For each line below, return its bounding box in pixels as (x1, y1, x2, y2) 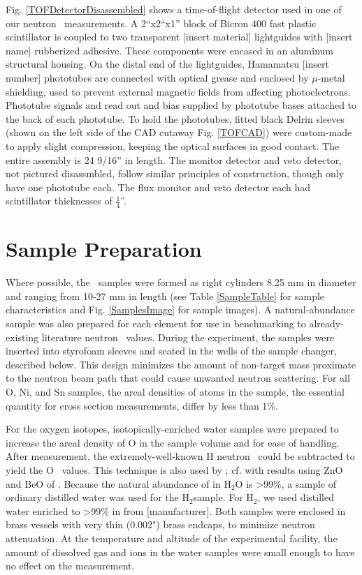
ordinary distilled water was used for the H (6, 490, 189, 505)
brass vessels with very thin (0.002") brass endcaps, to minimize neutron (6, 517, 315, 532)
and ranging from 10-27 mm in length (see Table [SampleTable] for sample (6, 288, 325, 303)
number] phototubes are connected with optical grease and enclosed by (6, 70, 309, 84)
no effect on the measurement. (6, 558, 135, 573)
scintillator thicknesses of (6, 193, 113, 208)
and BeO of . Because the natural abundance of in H (6, 476, 231, 491)
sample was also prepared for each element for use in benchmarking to (6, 316, 306, 331)
